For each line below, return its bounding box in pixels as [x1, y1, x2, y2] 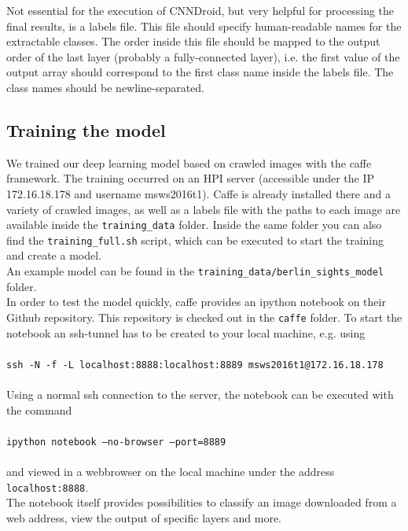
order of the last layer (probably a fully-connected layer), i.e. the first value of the [6, 48, 400, 65]
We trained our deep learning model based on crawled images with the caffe [6, 154, 372, 171]
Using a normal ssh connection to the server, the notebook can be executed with [6, 385, 394, 402]
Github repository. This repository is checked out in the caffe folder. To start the [6, 308, 402, 325]
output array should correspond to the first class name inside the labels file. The [6, 64, 394, 80]
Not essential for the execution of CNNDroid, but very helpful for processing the [6, 2, 395, 18]
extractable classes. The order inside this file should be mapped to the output [6, 33, 380, 50]
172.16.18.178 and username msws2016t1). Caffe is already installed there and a [6, 185, 391, 201]
